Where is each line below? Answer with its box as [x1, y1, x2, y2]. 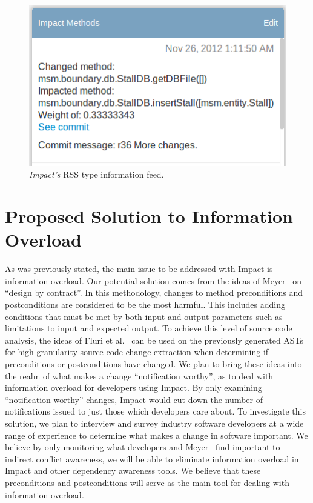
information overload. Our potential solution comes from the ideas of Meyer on [5, 274, 302, 287]
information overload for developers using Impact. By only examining [5, 381, 262, 394]
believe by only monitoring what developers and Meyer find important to [5, 441, 280, 453]
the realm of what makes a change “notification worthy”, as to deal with [5, 369, 274, 382]
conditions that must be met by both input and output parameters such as [5, 310, 283, 322]
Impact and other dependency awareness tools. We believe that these [5, 464, 261, 477]
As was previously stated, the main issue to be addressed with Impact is [5, 262, 273, 275]
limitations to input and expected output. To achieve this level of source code [5, 322, 292, 335]
